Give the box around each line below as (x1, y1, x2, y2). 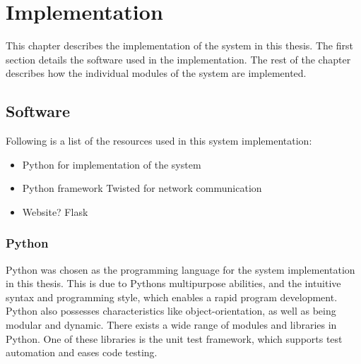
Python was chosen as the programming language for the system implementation (6, 262, 355, 277)
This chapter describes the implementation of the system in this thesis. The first (6, 38, 353, 53)
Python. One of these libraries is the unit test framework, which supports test (6, 331, 343, 346)
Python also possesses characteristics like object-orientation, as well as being (6, 303, 336, 318)
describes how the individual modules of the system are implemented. (6, 66, 307, 80)
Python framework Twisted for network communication (22, 181, 262, 195)
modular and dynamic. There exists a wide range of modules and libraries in (6, 317, 337, 332)
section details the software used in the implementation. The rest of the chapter (6, 51, 351, 66)
